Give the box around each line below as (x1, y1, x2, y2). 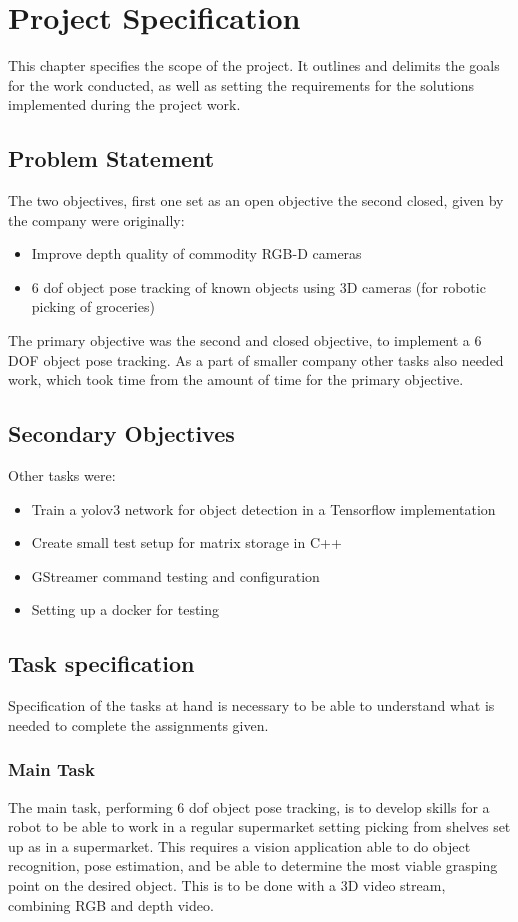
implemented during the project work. (8, 94, 241, 115)
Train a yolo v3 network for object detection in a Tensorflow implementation (31, 498, 496, 519)
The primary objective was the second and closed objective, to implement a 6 (8, 330, 482, 351)
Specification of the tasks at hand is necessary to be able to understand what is (8, 695, 495, 716)
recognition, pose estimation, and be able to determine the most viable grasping (8, 855, 498, 876)
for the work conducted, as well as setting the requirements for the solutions (8, 74, 475, 95)
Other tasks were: (8, 465, 116, 486)
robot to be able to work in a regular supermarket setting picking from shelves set (8, 816, 511, 837)
